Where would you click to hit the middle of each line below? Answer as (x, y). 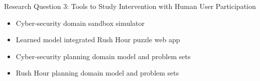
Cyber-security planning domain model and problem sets (103, 56)
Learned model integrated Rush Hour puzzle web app (98, 40)
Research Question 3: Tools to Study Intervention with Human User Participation (130, 6)
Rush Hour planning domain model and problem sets (97, 73)
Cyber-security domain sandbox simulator (80, 23)
